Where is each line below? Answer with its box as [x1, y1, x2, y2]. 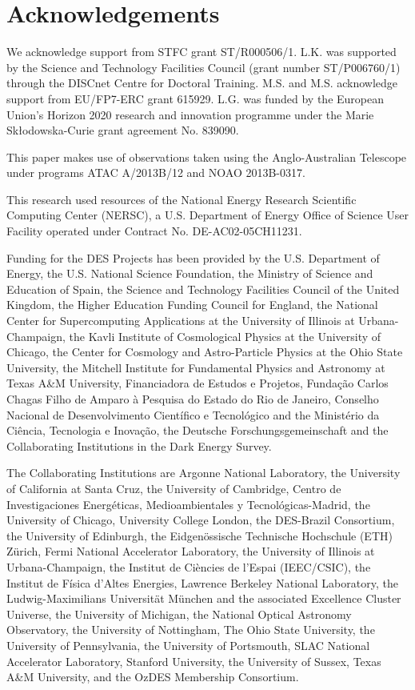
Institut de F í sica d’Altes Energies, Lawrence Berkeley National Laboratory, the [6, 574, 398, 591]
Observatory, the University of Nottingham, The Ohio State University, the [6, 621, 375, 638]
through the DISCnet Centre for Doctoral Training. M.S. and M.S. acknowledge [6, 74, 398, 91]
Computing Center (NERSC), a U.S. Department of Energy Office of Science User [6, 207, 409, 223]
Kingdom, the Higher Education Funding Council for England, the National [6, 296, 378, 313]
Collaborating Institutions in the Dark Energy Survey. [6, 437, 272, 454]
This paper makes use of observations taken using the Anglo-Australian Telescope [6, 148, 407, 165]
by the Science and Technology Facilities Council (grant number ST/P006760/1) [6, 58, 401, 75]
